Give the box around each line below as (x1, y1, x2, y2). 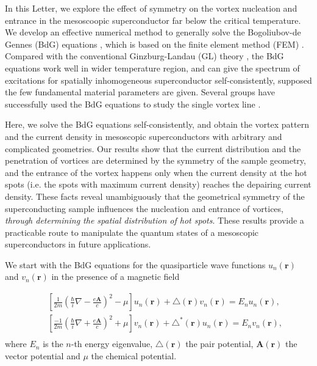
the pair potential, (185, 337, 254, 350)
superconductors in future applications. (5, 238, 151, 251)
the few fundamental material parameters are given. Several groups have (5, 86, 275, 98)
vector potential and (5, 349, 80, 362)
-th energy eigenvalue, (71, 337, 153, 350)
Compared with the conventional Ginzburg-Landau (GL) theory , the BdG (5, 49, 284, 62)
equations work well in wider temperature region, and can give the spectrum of (5, 61, 300, 74)
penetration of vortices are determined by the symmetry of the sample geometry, (5, 154, 306, 167)
